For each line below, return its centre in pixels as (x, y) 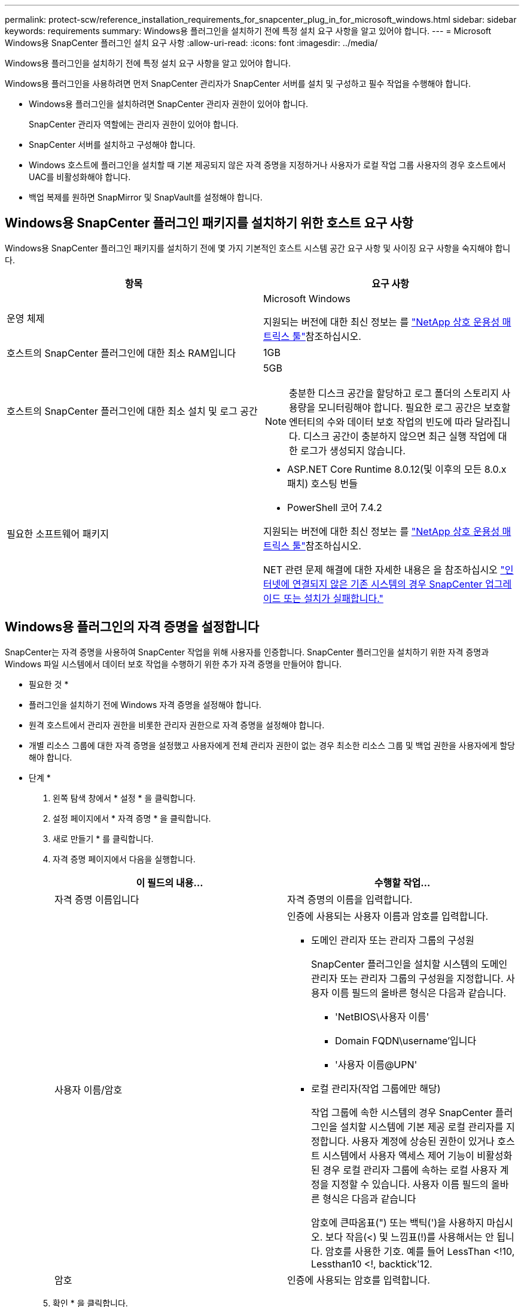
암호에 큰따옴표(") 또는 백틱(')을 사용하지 (398, 1222)
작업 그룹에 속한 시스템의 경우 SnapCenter (402, 1112)
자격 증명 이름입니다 (97, 899)
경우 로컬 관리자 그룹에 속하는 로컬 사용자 (410, 1170)
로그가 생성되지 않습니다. (353, 450)
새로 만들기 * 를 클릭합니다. (103, 838)
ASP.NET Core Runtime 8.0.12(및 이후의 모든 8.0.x (397, 469)
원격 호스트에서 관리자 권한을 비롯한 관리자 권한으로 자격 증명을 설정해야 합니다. (177, 725)
